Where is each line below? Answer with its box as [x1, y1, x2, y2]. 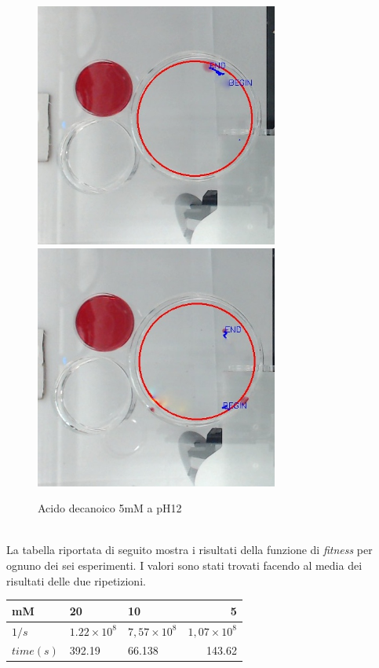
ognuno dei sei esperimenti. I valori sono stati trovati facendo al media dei [6, 557, 363, 574]
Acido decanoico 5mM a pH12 [38, 500, 182, 516]
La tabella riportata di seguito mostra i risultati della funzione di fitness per [6, 541, 373, 558]
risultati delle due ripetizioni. [6, 572, 146, 589]
